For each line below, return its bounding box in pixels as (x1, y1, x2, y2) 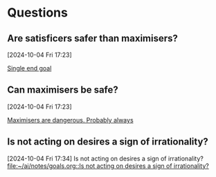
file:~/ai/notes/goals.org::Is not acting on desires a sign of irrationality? (7, 161, 209, 170)
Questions (7, 5, 68, 21)
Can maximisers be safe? (7, 84, 119, 96)
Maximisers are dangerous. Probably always (7, 115, 134, 124)
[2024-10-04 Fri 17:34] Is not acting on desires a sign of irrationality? (7, 154, 204, 162)
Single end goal (7, 64, 52, 72)
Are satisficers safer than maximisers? (7, 32, 179, 44)
